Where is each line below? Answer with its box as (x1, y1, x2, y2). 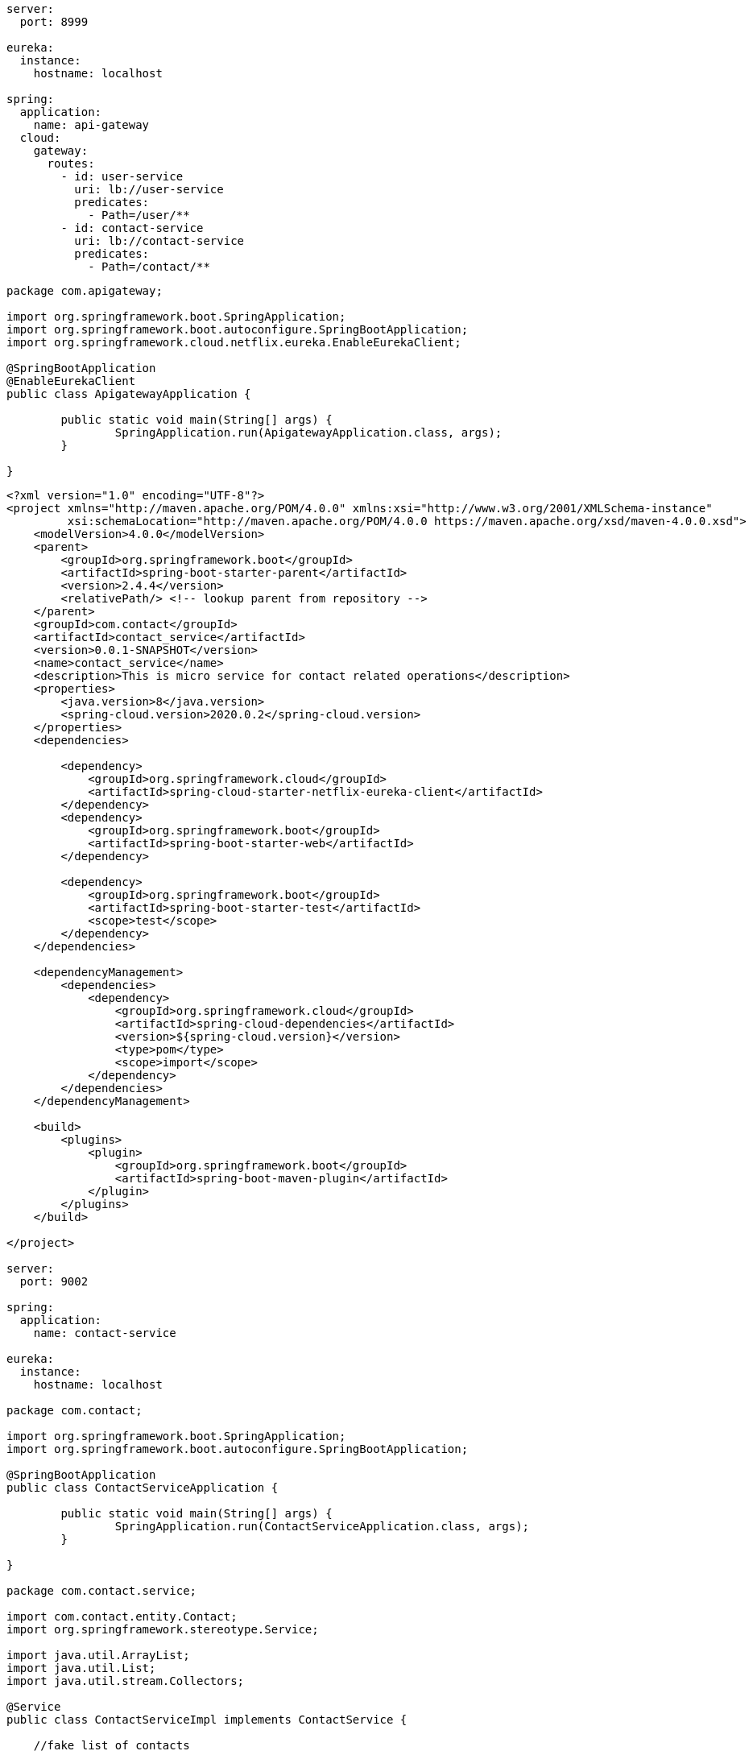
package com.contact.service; (6, 1584, 197, 1597)
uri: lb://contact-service (74, 234, 245, 247)
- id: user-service (60, 170, 184, 183)
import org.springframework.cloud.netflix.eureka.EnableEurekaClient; (6, 336, 461, 349)
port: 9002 (19, 1275, 89, 1288)
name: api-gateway (33, 118, 150, 131)
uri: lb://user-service (74, 183, 224, 196)
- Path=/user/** (88, 209, 190, 221)
